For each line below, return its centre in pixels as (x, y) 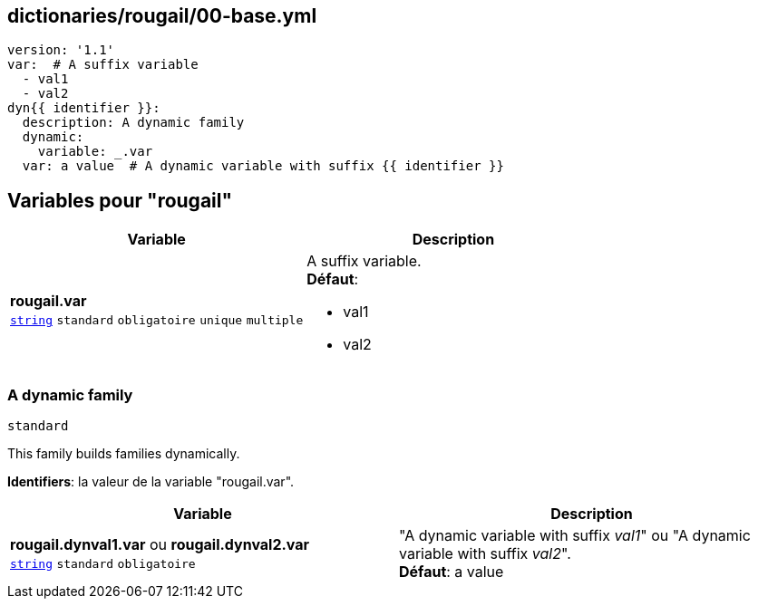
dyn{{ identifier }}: (84, 108)
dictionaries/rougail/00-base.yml (162, 16)
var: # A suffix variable (103, 65)
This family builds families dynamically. (124, 454)
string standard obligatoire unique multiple (157, 321)
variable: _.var (95, 152)
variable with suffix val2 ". (485, 554)
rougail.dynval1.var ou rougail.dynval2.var (160, 545)
